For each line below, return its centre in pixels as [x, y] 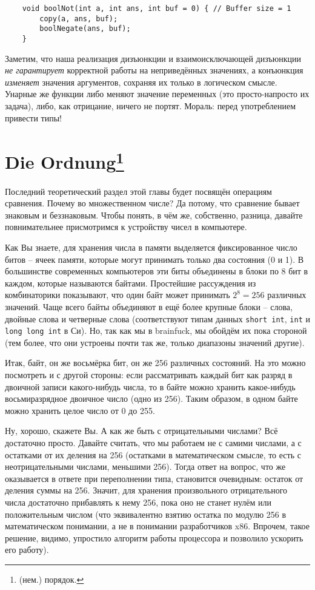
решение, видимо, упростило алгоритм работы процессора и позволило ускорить [154, 537]
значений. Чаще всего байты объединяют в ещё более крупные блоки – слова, [149, 306]
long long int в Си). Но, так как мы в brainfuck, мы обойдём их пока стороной [156, 331]
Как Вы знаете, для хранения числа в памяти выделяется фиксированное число [151, 247]
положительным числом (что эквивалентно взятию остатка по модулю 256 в [146, 514]
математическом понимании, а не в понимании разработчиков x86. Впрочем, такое [157, 526]
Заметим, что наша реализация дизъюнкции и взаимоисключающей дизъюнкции [153, 58]
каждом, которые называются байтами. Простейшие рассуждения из [131, 283]
